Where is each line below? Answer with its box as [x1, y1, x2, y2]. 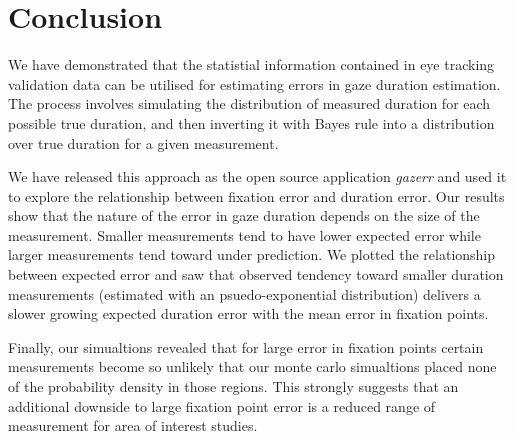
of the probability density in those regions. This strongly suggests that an [8, 376, 459, 397]
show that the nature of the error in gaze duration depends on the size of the [8, 205, 480, 226]
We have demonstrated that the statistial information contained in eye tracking [8, 54, 495, 75]
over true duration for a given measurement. [8, 132, 279, 153]
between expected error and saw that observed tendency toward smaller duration [8, 264, 504, 285]
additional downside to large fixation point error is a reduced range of [8, 395, 436, 416]
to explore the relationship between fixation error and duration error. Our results [8, 185, 505, 206]
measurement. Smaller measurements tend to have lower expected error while [8, 224, 481, 245]
